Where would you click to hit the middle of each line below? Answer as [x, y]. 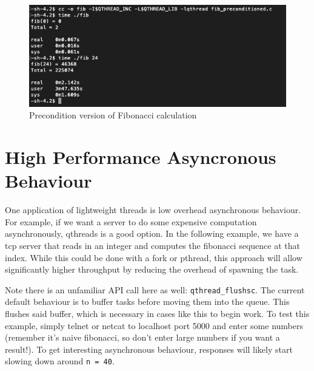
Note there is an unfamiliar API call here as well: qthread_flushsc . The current [155, 289]
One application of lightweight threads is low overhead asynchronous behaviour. [153, 210]
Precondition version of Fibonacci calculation [113, 115]
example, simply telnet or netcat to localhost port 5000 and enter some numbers [154, 325]
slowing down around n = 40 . [60, 361]
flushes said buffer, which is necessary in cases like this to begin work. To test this [157, 314]
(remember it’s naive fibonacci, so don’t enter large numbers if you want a [142, 337]
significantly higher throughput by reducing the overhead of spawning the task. [152, 269]
